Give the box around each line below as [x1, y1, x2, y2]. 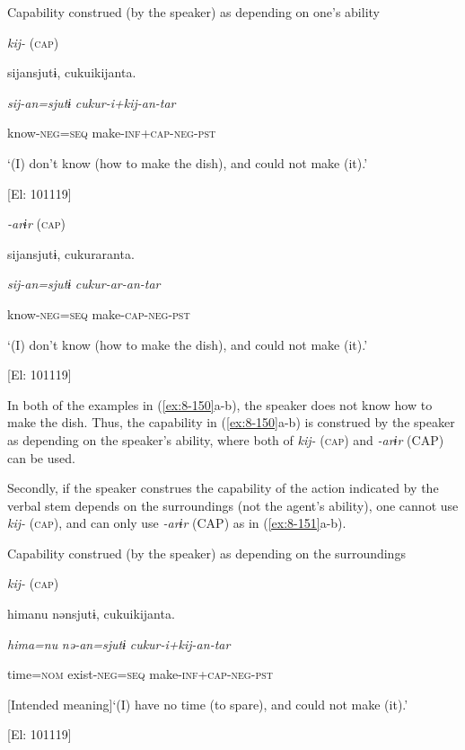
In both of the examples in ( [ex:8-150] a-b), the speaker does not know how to [7, 395, 433, 414]
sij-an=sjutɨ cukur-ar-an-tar [7, 274, 161, 293]
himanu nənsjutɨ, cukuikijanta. [7, 604, 175, 623]
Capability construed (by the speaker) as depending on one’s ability [7, 3, 380, 21]
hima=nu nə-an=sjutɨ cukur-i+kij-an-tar [7, 634, 231, 653]
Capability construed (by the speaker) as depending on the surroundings [7, 543, 406, 562]
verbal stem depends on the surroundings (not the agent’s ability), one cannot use [7, 496, 459, 514]
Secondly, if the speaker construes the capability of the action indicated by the [7, 478, 439, 497]
